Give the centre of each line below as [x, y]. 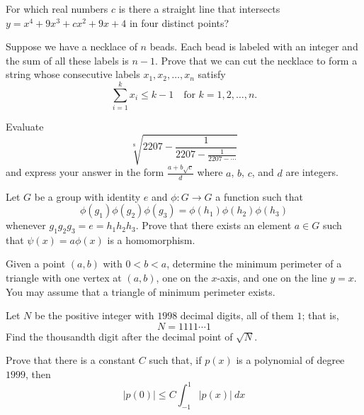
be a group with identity [87, 196]
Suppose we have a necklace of [72, 46]
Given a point [36, 264]
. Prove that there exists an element [214, 225]
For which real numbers [57, 9]
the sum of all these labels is [67, 60]
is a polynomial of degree [290, 360]
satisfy [212, 74]
